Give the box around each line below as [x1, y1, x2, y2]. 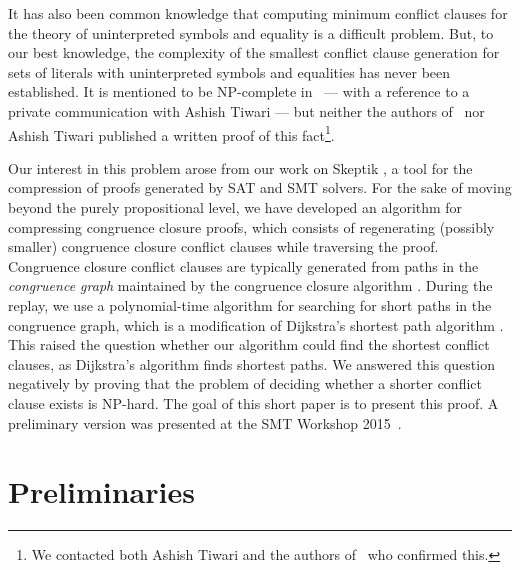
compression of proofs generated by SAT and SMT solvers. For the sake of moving [8, 177, 512, 198]
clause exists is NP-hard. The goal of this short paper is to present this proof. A [8, 392, 499, 413]
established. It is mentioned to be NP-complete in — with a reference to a [8, 81, 470, 102]
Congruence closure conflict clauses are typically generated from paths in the [8, 255, 479, 276]
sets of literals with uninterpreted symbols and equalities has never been [8, 61, 451, 82]
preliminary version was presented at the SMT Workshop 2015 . [8, 412, 402, 433]
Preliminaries [8, 471, 195, 512]
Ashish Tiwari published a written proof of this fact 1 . [8, 121, 335, 145]
